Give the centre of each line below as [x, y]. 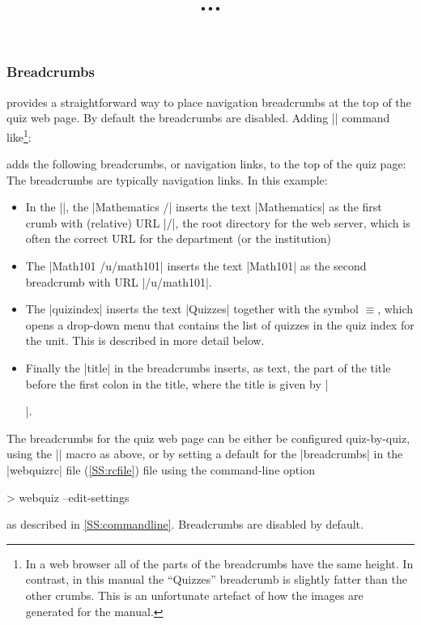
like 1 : [19, 135]
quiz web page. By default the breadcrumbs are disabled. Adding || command [198, 118]
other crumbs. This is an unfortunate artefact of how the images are [194, 595]
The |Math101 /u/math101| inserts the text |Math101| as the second [196, 266]
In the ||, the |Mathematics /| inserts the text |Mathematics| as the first [204, 207]
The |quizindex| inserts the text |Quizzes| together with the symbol [192, 309]
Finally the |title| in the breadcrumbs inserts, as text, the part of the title [208, 368]
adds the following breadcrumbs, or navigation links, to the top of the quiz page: [206, 164]
